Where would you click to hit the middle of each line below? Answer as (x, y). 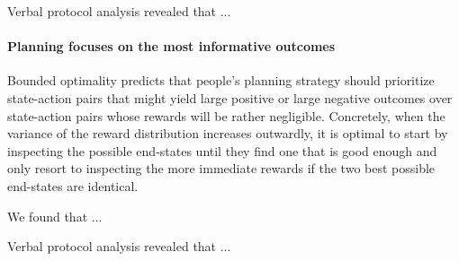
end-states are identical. (73, 185)
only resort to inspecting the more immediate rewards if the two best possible (221, 168)
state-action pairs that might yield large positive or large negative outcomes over (230, 97)
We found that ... (55, 216)
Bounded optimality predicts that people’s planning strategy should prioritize (221, 80)
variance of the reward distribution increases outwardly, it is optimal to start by (228, 133)
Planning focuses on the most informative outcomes (171, 46)
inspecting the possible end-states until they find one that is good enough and (222, 150)
